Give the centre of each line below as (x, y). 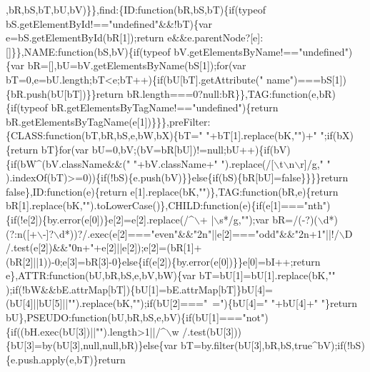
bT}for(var (65, 149)
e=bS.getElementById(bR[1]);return (85, 37)
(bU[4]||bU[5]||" (39, 303)
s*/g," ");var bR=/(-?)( (269, 219)
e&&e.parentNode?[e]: (215, 37)
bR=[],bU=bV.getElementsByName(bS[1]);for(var (137, 65)
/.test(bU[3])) (212, 331)
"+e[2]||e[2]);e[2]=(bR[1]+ (146, 247)
